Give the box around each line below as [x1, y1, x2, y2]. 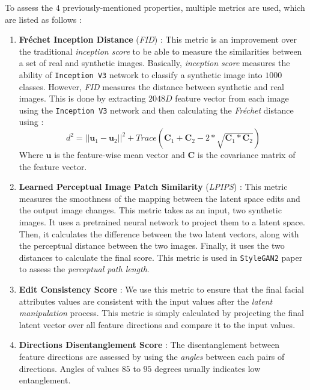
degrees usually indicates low [154, 362, 261, 374]
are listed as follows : [5, 13, 82, 25]
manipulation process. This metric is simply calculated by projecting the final [19, 306, 304, 319]
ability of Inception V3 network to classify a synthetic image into [19, 68, 263, 81]
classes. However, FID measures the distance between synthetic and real [19, 80, 284, 93]
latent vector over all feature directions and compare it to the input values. [19, 318, 296, 331]
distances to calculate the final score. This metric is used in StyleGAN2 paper [19, 251, 303, 263]
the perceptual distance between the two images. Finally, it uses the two [19, 239, 285, 252]
